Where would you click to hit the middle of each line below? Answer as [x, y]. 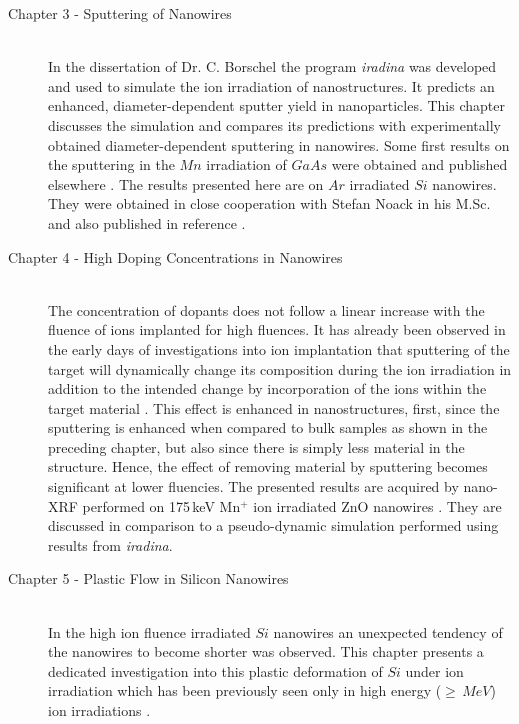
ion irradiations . [99, 710]
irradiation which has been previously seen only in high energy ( [245, 690]
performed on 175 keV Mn [161, 505]
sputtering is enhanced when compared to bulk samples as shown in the [268, 427]
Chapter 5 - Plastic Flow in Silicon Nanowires [148, 578]
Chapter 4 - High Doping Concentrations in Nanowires [175, 256]
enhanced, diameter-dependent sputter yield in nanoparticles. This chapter [276, 105]
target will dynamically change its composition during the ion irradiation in [280, 368]
